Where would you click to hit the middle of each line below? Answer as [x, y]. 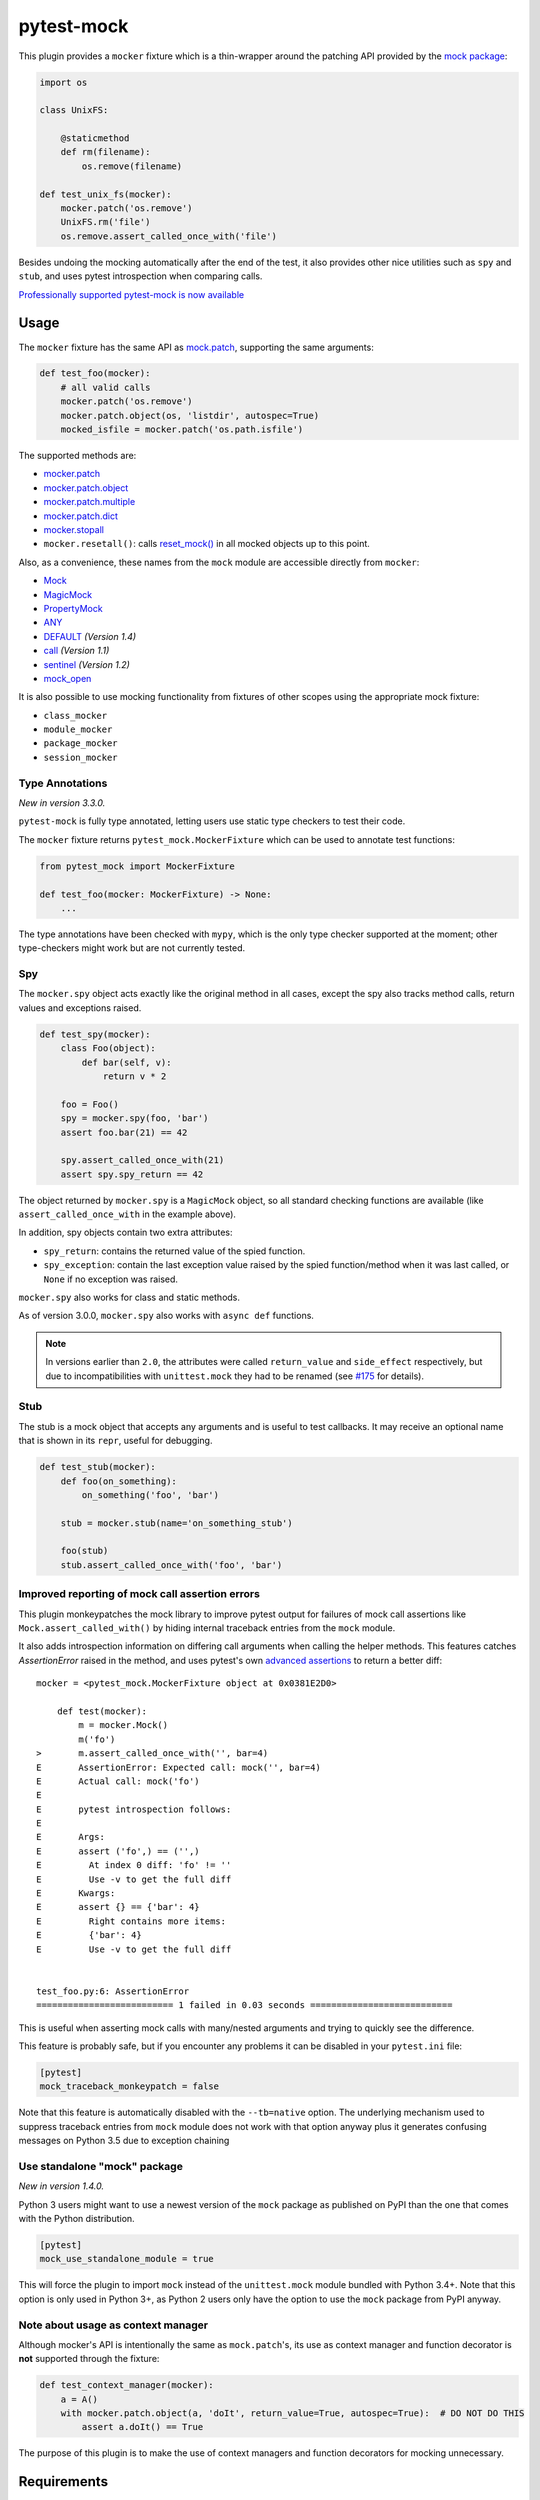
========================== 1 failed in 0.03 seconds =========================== [244, 2005]
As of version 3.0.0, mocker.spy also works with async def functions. [166, 1316]
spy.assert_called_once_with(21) [142, 1160]
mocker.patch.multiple [89, 502]
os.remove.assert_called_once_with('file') [168, 236]
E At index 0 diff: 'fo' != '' [134, 1865]
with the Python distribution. [76, 2218]
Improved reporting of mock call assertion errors [139, 1594]
